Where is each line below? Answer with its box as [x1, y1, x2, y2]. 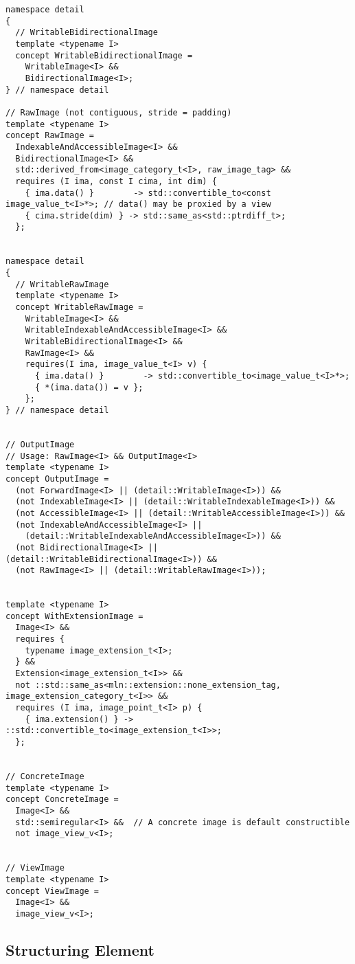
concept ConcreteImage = [5, 794, 119, 805]
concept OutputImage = [5, 473, 109, 484]
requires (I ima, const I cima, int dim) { [15, 176, 217, 186]
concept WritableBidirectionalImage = [15, 50, 193, 60]
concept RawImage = [5, 131, 94, 141]
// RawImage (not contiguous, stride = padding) [5, 107, 232, 117]
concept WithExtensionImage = [5, 611, 144, 621]
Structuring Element [5, 939, 154, 960]
